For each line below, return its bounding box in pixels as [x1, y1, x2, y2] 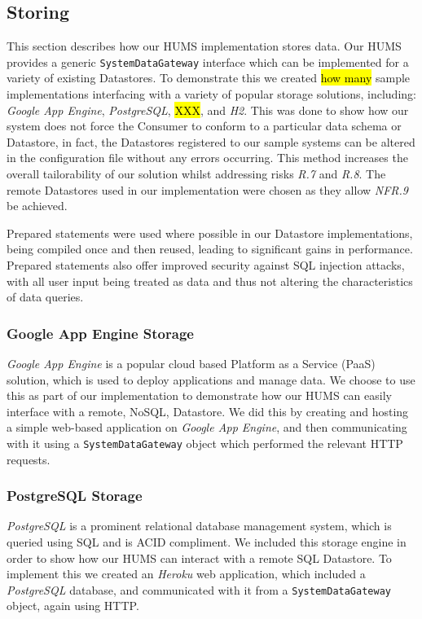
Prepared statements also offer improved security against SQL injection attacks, [7, 256, 405, 273]
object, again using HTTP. [7, 597, 139, 614]
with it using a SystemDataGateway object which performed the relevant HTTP [7, 434, 403, 451]
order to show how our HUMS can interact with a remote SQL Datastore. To [7, 549, 392, 566]
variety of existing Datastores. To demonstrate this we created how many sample [7, 69, 411, 86]
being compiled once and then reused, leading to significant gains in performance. [7, 240, 413, 257]
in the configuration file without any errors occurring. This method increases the [7, 149, 408, 166]
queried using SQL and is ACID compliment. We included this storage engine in [7, 533, 407, 551]
